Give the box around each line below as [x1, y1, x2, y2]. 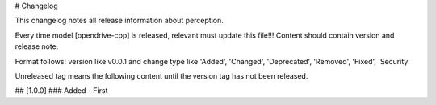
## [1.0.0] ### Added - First [15, 86, 108, 95]
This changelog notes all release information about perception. [15, 16, 224, 26]
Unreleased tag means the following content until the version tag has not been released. [15, 71, 308, 80]
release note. [15, 42, 59, 51]
